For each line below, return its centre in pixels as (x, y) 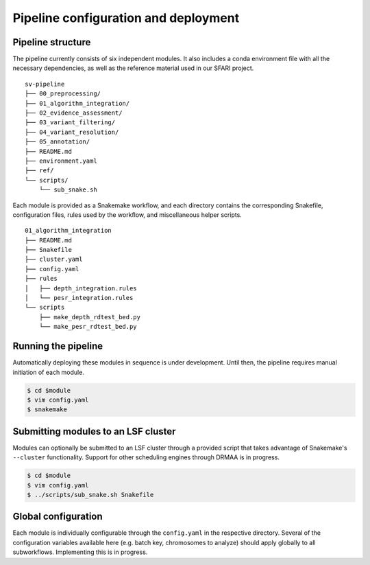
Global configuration (58, 517)
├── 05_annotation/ (58, 142)
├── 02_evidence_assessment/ (74, 113)
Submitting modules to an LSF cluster (94, 431)
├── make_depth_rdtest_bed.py (89, 317)
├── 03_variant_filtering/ (70, 123)
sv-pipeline (45, 84)
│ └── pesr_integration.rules (79, 298)
